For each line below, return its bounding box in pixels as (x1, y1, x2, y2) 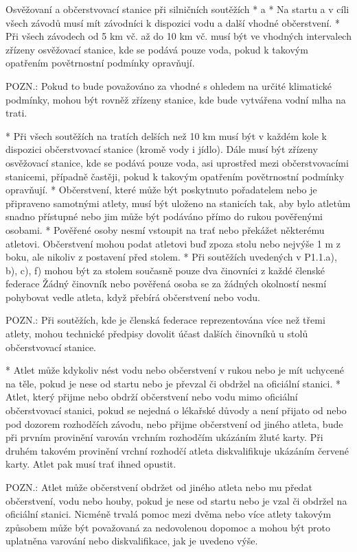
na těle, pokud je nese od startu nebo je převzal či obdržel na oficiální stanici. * (5, 376, 341, 390)
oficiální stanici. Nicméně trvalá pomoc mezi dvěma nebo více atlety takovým (5, 507, 332, 521)
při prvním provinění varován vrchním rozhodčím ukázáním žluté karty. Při (5, 430, 323, 444)
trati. (5, 106, 27, 120)
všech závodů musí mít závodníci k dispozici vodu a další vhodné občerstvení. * (5, 15, 340, 29)
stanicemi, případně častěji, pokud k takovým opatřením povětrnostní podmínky (5, 169, 345, 183)
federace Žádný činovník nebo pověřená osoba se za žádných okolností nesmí (5, 276, 327, 291)
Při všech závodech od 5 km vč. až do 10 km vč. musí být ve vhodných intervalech (5, 29, 352, 43)
